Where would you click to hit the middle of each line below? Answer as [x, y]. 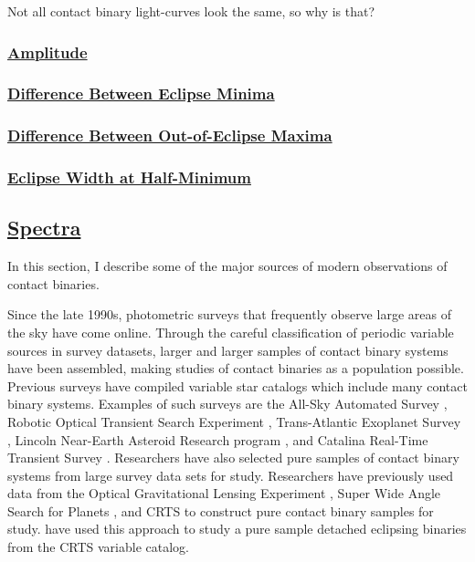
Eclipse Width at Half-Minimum [129, 177]
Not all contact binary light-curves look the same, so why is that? [191, 11]
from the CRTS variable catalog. [98, 547]
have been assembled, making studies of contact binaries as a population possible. [236, 368]
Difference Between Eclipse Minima [141, 94]
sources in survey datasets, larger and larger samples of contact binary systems [228, 350]
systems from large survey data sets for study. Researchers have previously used [231, 475]
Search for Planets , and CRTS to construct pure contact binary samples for [221, 510]
